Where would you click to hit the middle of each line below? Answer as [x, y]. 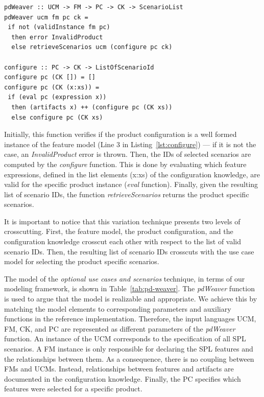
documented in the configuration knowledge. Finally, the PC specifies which [123, 378]
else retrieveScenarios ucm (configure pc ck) [92, 47]
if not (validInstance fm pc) [59, 27]
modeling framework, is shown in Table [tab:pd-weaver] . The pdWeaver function [129, 288]
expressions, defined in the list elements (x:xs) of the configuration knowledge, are [132, 174]
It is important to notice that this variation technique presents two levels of [122, 221]
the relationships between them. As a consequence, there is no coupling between [129, 358]
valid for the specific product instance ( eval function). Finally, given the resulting [131, 184]
